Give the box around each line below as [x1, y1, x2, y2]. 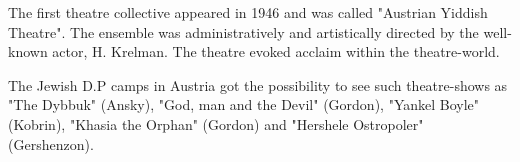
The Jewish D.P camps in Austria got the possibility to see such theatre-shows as [8, 74, 508, 95]
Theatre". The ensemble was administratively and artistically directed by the [8, 21, 479, 42]
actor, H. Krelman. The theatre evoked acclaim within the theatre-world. [52, 41, 500, 62]
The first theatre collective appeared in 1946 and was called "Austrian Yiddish [8, 2, 488, 22]
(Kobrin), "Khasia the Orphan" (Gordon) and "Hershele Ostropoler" [8, 113, 424, 134]
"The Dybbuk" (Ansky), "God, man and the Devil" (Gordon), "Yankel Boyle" [8, 94, 480, 115]
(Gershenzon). [8, 133, 94, 154]
